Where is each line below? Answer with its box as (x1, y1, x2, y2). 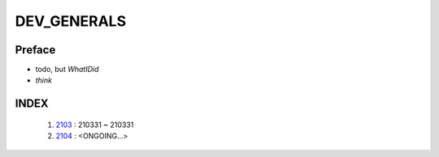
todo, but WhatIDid (35, 65, 99, 74)
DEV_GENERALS (15, 12, 126, 30)
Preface (15, 43, 56, 57)
